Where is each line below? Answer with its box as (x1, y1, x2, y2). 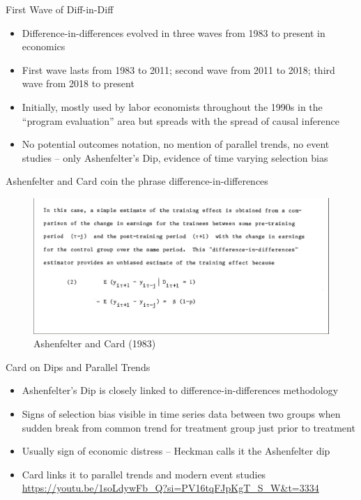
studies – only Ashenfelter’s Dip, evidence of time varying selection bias (22, 150, 328, 165)
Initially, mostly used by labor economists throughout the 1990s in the (22, 99, 323, 114)
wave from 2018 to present (22, 76, 135, 91)
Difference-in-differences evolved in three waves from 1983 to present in (22, 25, 325, 40)
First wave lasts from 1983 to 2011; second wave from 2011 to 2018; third (22, 62, 335, 77)
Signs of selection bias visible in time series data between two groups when (22, 406, 341, 421)
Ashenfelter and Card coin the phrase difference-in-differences (6, 174, 268, 188)
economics (22, 39, 66, 54)
